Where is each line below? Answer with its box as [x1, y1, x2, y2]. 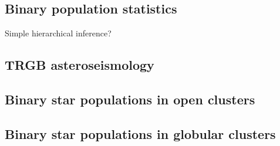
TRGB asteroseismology [5, 56, 154, 74]
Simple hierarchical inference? [5, 27, 112, 39]
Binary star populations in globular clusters [5, 124, 276, 142]
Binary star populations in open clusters [5, 90, 255, 108]
